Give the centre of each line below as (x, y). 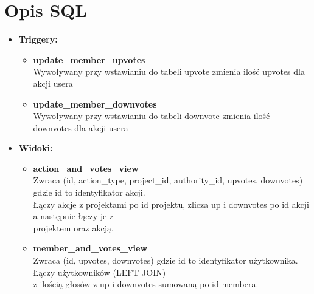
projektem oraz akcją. (73, 227)
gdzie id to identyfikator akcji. (89, 192)
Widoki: (36, 148)
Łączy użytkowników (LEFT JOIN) (99, 272)
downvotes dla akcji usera (81, 127)
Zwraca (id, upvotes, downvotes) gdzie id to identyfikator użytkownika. (166, 260)
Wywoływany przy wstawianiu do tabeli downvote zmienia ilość (152, 116)
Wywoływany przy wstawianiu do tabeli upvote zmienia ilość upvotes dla (169, 71)
